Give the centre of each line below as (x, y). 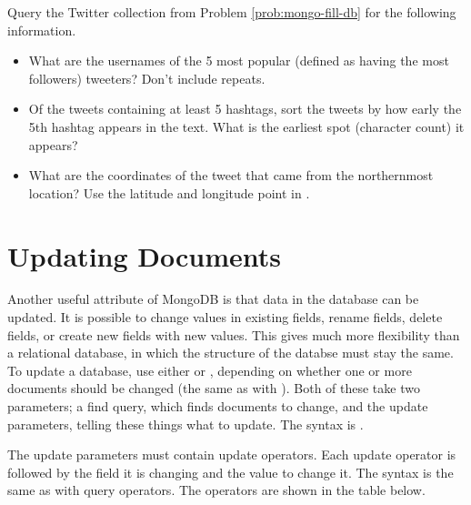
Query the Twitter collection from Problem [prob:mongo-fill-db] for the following (232, 12)
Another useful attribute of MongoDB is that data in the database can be (213, 299)
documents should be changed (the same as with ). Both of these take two (214, 388)
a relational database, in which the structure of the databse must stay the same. (230, 353)
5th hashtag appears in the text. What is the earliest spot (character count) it (246, 126)
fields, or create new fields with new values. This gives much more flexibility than (234, 334)
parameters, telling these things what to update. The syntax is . (185, 424)
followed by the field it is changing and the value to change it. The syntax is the (230, 472)
